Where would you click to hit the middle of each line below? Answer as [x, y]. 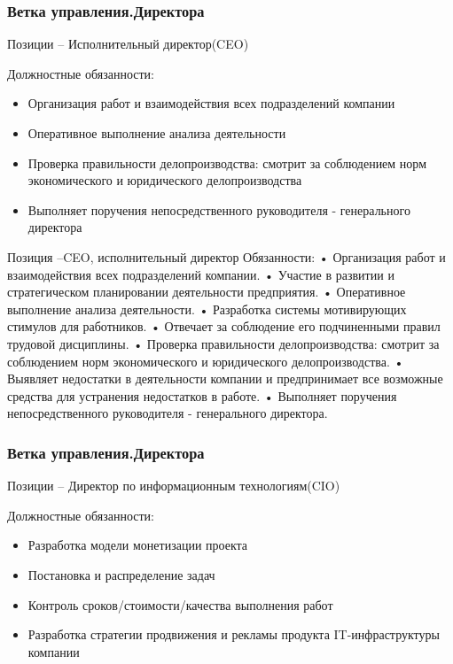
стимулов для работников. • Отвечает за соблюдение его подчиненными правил [224, 326]
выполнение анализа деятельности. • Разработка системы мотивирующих [207, 309]
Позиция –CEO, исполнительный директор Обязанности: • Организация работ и [226, 256]
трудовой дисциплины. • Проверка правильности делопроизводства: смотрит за [223, 343]
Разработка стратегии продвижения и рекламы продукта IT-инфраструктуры [234, 634]
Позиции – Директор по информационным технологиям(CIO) [174, 486]
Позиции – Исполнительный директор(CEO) [128, 44]
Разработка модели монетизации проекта [138, 545]
